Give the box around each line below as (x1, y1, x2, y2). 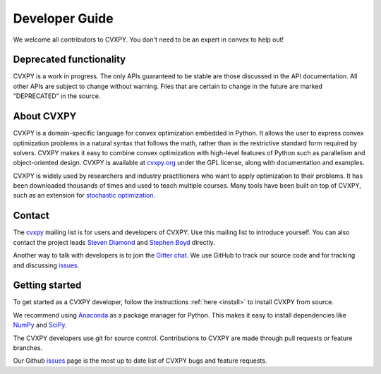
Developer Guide (13, 11, 114, 26)
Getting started (13, 279, 82, 291)
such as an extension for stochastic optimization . (13, 191, 156, 200)
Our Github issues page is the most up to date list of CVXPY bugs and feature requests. (13, 356, 267, 365)
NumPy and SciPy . (13, 321, 67, 330)
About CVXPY (13, 110, 77, 123)
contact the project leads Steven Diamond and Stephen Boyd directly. (13, 238, 215, 246)
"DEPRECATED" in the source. (13, 92, 101, 100)
